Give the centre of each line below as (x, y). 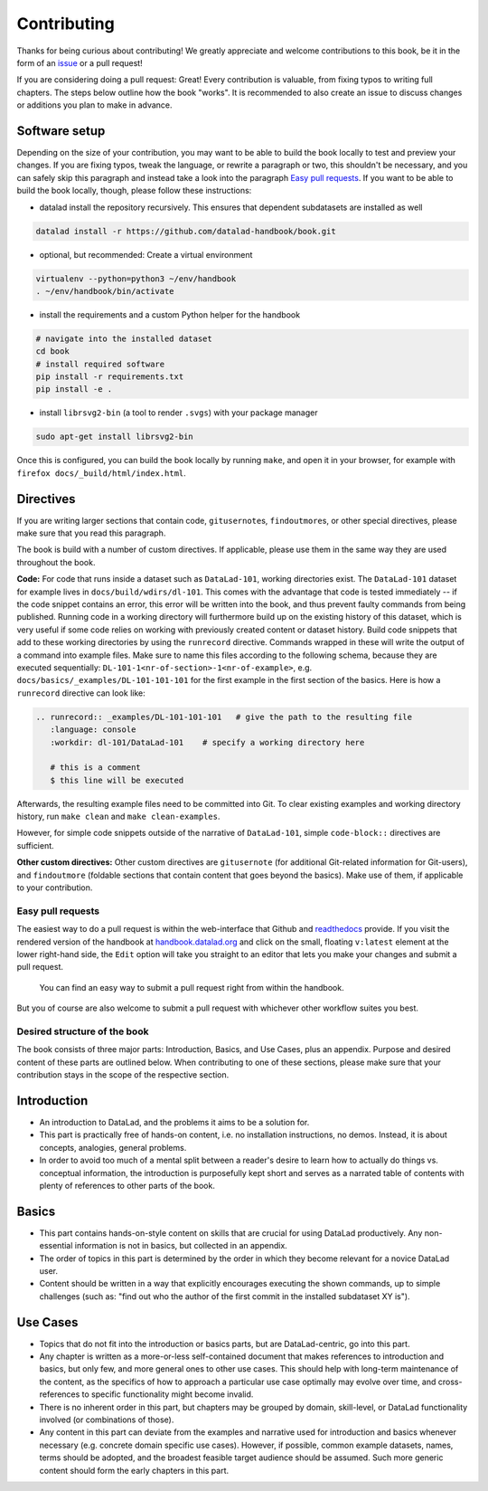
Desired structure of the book (83, 1031)
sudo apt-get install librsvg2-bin (114, 437)
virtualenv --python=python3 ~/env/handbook (136, 279)
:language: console (93, 730)
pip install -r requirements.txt (110, 377)
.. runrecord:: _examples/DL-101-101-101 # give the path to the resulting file (224, 717)
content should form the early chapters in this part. (134, 1470)
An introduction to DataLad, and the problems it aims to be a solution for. (174, 1122)
